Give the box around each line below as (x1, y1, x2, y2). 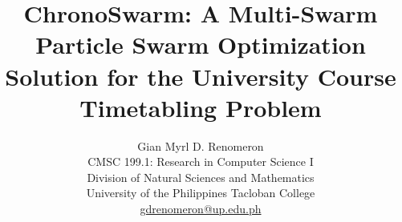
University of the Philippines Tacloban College (86, 184, 315, 201)
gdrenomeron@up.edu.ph (140, 200, 262, 217)
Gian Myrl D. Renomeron (137, 137, 264, 154)
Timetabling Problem (79, 91, 322, 123)
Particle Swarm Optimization (35, 28, 366, 61)
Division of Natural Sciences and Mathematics (87, 168, 315, 185)
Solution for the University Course (5, 59, 396, 92)
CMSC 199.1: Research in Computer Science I (87, 153, 314, 170)
